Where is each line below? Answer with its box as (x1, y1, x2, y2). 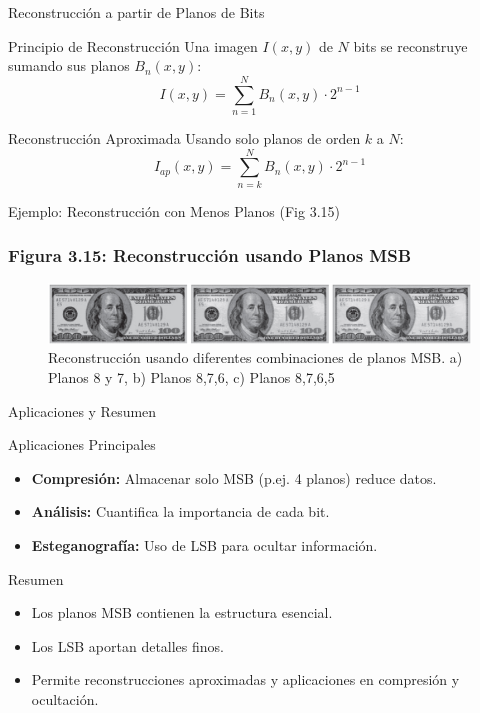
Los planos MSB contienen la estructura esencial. (31, 602, 333, 623)
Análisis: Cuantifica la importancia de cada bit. (31, 501, 330, 522)
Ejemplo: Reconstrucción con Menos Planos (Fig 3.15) (8, 200, 340, 221)
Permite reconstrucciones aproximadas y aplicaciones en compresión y (31, 669, 460, 690)
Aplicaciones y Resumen (8, 400, 157, 421)
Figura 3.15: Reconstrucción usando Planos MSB (8, 243, 412, 268)
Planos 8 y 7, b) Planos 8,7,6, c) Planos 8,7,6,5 (48, 367, 335, 388)
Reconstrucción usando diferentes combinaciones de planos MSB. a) (48, 347, 463, 368)
